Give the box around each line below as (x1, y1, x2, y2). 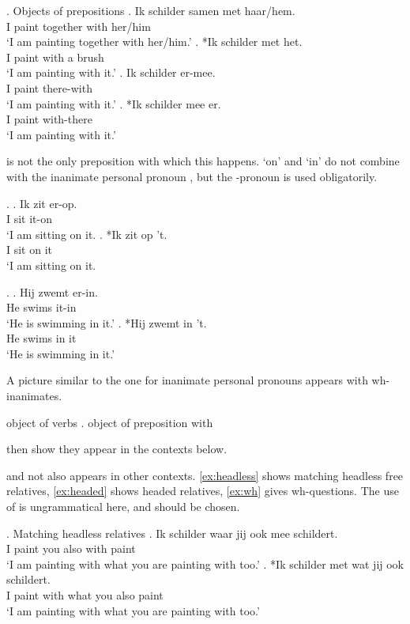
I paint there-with (6, 79, 92, 96)
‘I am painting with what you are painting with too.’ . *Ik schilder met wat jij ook (6, 555, 404, 572)
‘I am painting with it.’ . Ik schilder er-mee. (6, 64, 216, 81)
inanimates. (6, 388, 62, 404)
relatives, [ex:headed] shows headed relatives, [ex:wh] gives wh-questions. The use (6, 482, 399, 499)
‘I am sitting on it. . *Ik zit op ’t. (6, 225, 167, 242)
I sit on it (6, 241, 53, 258)
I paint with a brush (6, 48, 104, 65)
